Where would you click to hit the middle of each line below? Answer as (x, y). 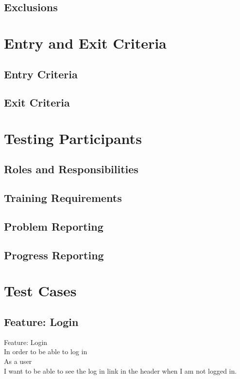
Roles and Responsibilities (71, 169)
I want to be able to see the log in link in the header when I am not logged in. (120, 370)
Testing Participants (73, 138)
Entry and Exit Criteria (85, 43)
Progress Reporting (54, 255)
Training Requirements (63, 198)
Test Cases (40, 291)
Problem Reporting (54, 226)
